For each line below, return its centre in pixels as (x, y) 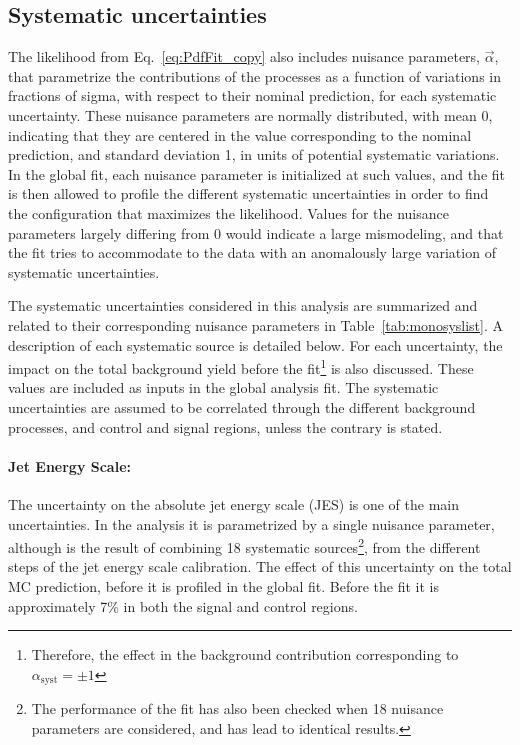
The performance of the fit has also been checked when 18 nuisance (237, 708)
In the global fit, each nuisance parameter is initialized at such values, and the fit (256, 173)
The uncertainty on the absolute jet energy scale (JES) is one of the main (234, 503)
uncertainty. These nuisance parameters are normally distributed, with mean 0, (250, 114)
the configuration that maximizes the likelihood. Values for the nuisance (228, 212)
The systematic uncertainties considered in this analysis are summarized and (243, 305)
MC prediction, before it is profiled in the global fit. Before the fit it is (224, 585)
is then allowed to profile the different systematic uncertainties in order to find (248, 193)
